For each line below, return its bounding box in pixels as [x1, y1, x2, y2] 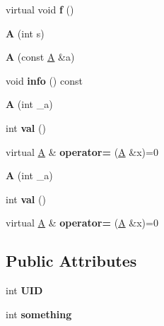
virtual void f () [6, 2, 74, 16]
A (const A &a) [6, 49, 75, 64]
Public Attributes [6, 250, 137, 272]
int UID [6, 283, 43, 298]
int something [6, 306, 72, 321]
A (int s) [6, 25, 45, 40]
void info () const [6, 73, 83, 87]
